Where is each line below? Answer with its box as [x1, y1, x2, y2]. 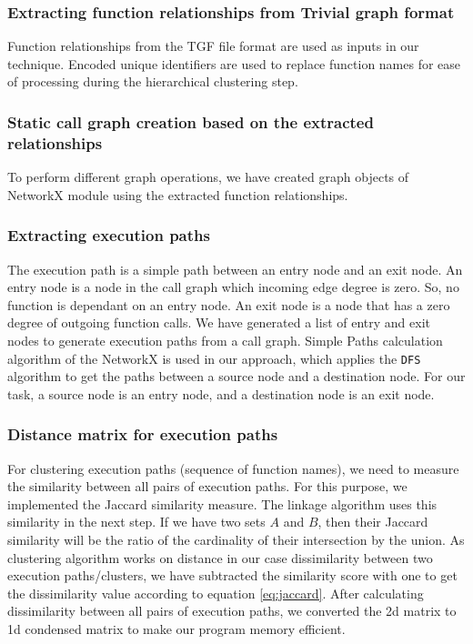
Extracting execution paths [7, 224, 210, 247]
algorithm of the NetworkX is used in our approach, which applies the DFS [7, 348, 421, 367]
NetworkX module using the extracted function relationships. [7, 185, 348, 204]
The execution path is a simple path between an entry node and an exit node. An [7, 259, 463, 278]
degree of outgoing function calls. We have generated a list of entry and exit [7, 313, 430, 332]
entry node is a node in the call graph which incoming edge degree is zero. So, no [7, 277, 459, 297]
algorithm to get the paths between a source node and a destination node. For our [7, 367, 466, 386]
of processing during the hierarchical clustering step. [7, 72, 298, 91]
